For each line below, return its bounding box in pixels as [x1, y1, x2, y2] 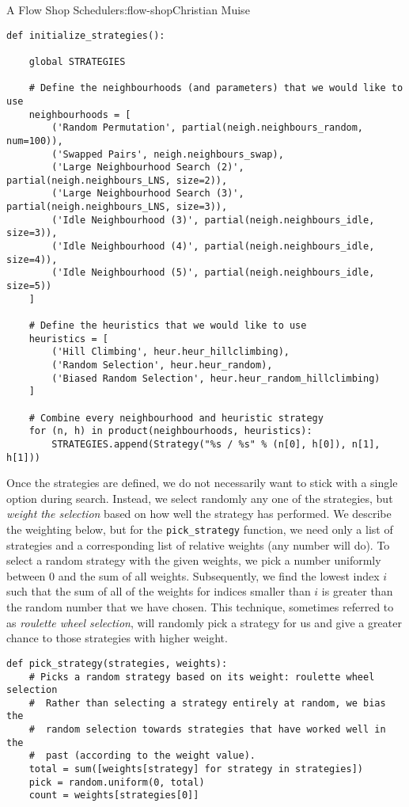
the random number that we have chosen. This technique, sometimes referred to [6, 599, 394, 615]
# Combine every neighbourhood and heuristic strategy [28, 412, 324, 424]
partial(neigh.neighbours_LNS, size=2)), [6, 174, 228, 186]
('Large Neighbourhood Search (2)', [51, 162, 244, 173]
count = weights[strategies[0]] [28, 790, 199, 801]
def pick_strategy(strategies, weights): [6, 657, 228, 669]
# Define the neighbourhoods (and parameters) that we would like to [28, 82, 403, 94]
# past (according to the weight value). [28, 750, 256, 762]
